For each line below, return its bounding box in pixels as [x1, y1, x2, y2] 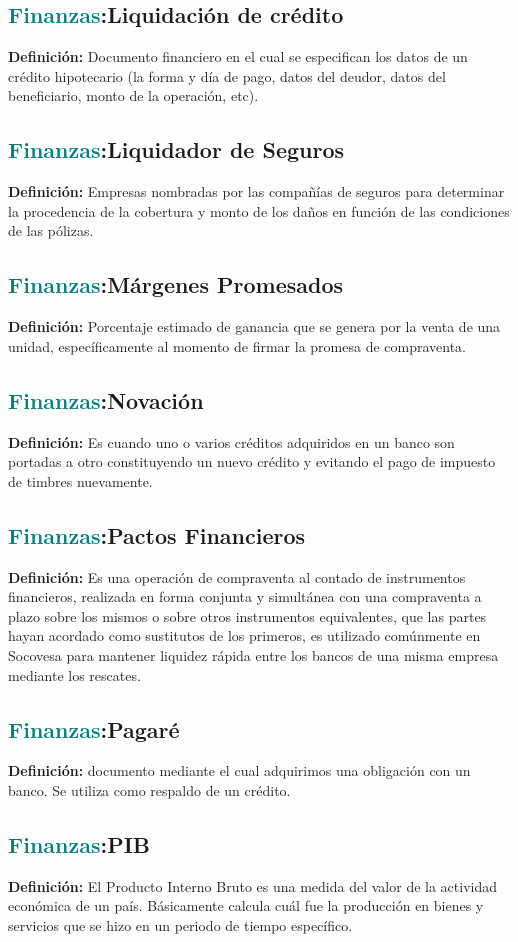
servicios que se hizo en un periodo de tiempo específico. [8, 914, 353, 935]
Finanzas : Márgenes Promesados [8, 269, 344, 300]
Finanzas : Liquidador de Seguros [8, 134, 345, 165]
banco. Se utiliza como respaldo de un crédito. [8, 779, 291, 800]
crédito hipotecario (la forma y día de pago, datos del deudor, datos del [8, 65, 446, 86]
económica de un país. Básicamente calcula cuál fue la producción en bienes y [8, 895, 484, 916]
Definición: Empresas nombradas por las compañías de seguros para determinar [8, 181, 505, 202]
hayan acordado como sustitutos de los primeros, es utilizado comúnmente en [8, 625, 481, 646]
